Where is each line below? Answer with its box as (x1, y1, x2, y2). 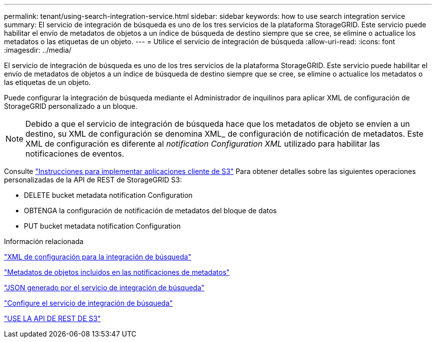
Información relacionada (4, 237, 84, 246)
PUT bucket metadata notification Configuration (24, 222, 181, 230)
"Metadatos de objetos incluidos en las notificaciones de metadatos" (4, 268, 230, 276)
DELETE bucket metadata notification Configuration (24, 191, 193, 199)
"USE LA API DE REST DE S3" (4, 314, 101, 323)
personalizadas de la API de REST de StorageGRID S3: (4, 175, 182, 184)
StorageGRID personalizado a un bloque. (4, 102, 137, 110)
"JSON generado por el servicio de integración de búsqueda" (4, 283, 205, 292)
